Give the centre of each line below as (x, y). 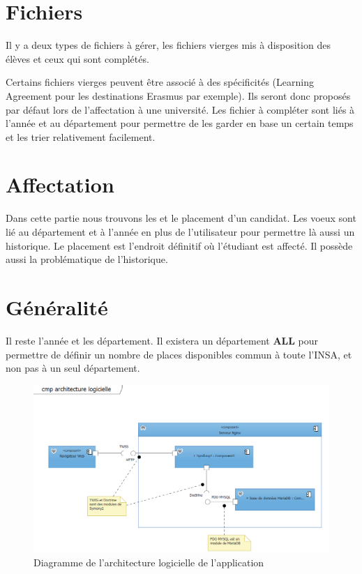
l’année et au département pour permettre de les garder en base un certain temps (180, 123)
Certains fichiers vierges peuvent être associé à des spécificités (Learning (160, 82)
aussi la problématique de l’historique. (87, 259)
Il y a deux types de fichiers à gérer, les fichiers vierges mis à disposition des (168, 45)
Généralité (57, 307)
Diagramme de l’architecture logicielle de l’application (149, 562)
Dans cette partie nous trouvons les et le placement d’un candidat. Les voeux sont (181, 218)
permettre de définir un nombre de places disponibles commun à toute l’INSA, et (179, 354)
